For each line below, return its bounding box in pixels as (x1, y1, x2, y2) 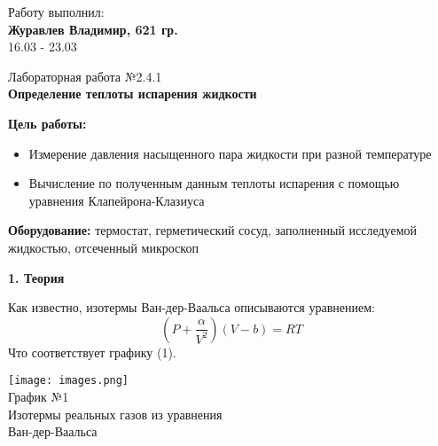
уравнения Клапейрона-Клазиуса (28, 191, 205, 209)
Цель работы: (8, 113, 87, 132)
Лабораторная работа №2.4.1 (8, 67, 162, 85)
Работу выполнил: (8, 3, 105, 20)
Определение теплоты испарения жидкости (8, 84, 257, 103)
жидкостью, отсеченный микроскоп (8, 238, 199, 256)
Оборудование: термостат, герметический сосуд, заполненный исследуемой (8, 221, 418, 239)
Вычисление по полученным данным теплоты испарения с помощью (28, 174, 400, 192)
